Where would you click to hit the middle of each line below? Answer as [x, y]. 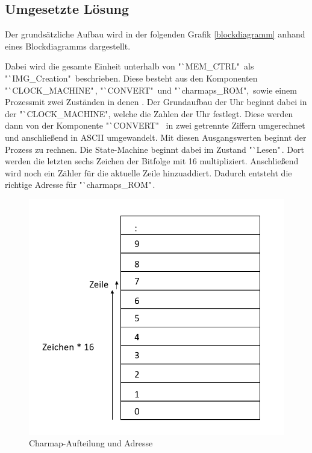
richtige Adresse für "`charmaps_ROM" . [80, 185]
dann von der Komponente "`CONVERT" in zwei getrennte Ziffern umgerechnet [155, 125]
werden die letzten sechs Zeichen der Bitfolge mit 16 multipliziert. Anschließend [152, 161]
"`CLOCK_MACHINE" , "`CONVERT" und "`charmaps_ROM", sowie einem [151, 90]
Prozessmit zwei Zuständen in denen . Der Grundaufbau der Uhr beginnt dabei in [156, 102]
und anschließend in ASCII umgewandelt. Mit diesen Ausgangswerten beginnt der [156, 137]
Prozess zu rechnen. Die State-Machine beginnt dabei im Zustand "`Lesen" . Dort [154, 149]
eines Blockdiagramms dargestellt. [68, 46]
